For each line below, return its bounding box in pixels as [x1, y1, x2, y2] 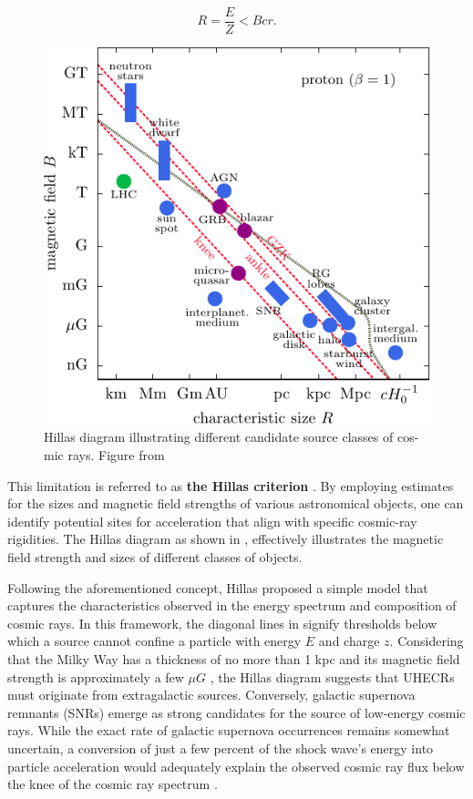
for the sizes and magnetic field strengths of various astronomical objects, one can [7, 494, 464, 513]
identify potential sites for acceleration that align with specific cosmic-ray [7, 511, 417, 530]
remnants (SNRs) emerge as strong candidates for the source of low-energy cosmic [7, 702, 466, 722]
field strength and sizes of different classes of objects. [7, 547, 303, 566]
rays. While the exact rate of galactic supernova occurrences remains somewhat [7, 721, 450, 740]
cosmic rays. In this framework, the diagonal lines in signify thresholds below [7, 613, 437, 632]
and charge [318, 631, 380, 650]
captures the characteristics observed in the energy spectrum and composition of [7, 596, 457, 615]
